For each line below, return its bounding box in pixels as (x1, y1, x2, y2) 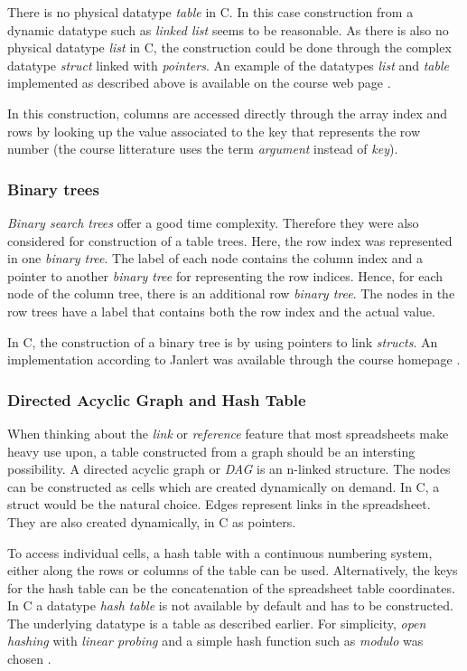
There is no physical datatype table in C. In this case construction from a (7, 3, 414, 21)
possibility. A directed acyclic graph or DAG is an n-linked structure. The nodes (7, 459, 451, 478)
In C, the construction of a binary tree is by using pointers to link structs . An (7, 332, 438, 351)
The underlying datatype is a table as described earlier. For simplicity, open (7, 613, 426, 632)
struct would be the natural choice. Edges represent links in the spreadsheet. (7, 495, 431, 514)
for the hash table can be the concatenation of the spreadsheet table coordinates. (7, 578, 455, 597)
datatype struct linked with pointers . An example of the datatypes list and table (7, 55, 449, 74)
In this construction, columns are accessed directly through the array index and (7, 103, 448, 122)
